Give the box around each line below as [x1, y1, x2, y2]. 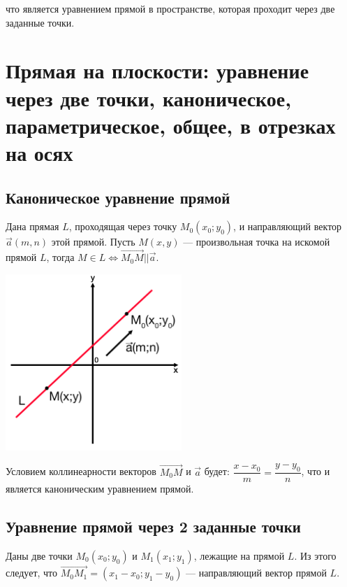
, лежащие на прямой [193, 548, 285, 563]
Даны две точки [6, 548, 73, 563]
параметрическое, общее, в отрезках [6, 111, 336, 139]
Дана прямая [6, 219, 59, 234]
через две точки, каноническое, [6, 83, 292, 112]
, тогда [46, 250, 75, 264]
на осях [6, 138, 73, 167]
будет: [204, 464, 230, 479]
